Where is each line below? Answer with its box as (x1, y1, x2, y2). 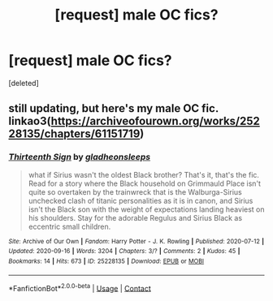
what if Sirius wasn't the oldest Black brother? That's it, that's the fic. (28, 170, 260, 179)
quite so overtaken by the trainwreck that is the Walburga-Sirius (28, 187, 242, 196)
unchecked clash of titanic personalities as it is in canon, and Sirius (28, 196, 253, 205)
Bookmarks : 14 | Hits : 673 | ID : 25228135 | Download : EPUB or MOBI (8, 257, 205, 265)
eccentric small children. (28, 221, 111, 231)
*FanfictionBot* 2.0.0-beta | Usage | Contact (8, 282, 152, 293)
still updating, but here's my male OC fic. (8, 101, 219, 115)
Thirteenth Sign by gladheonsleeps (8, 152, 151, 163)
